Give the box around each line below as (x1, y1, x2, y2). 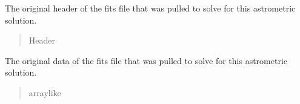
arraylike (28, 86, 61, 99)
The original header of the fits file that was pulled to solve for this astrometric (5, 2, 296, 14)
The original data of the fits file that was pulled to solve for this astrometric (5, 54, 288, 67)
